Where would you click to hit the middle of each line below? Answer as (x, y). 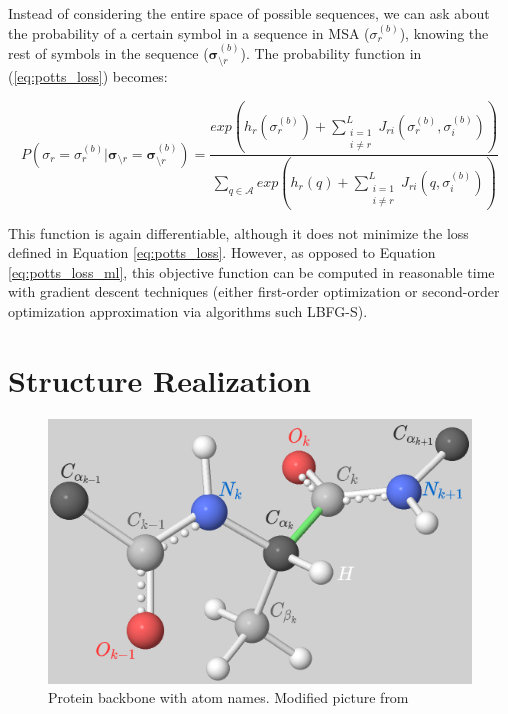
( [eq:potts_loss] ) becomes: (88, 76)
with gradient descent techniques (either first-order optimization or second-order (254, 291)
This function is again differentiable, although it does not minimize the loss (238, 232)
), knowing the (444, 32)
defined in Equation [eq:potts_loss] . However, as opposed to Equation (222, 252)
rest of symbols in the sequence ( (108, 53)
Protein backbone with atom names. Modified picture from (228, 697)
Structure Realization (159, 379)
